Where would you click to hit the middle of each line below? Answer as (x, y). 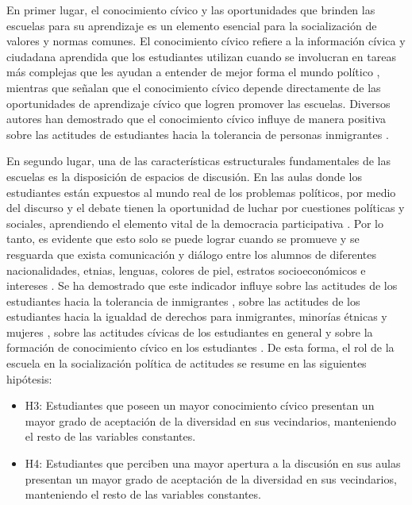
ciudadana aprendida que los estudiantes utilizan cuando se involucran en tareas (201, 56)
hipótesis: (29, 378)
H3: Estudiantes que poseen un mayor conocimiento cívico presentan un (200, 405)
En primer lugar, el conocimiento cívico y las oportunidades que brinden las (191, 10)
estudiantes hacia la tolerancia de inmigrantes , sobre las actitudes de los (183, 301)
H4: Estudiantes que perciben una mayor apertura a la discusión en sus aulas (213, 463)
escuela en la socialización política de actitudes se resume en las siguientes (187, 363)
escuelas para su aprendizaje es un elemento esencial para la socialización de (192, 25)
